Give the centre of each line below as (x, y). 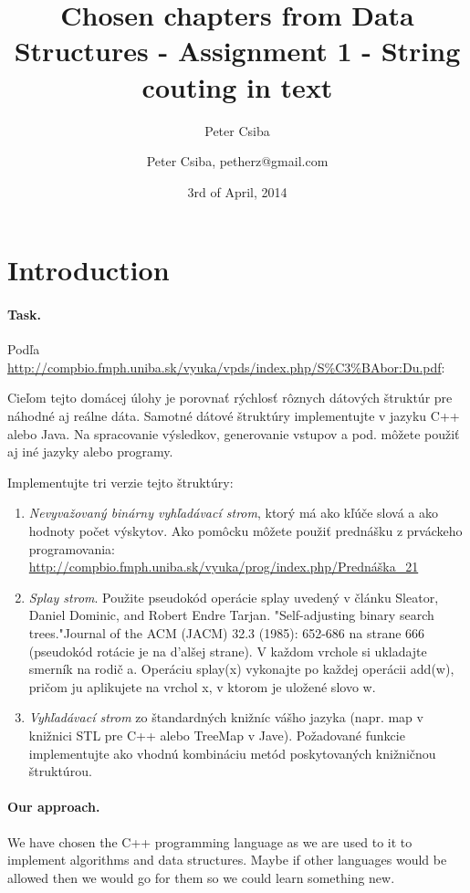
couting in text (237, 86)
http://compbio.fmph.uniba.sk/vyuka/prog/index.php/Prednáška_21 (224, 567)
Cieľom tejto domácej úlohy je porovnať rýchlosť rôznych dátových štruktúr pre (230, 398)
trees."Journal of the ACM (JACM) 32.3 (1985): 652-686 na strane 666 (227, 632)
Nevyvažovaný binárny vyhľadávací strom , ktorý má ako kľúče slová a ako (233, 513)
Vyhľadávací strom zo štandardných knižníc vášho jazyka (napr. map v (226, 717)
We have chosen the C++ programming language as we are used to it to (210, 841)
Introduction (89, 270)
